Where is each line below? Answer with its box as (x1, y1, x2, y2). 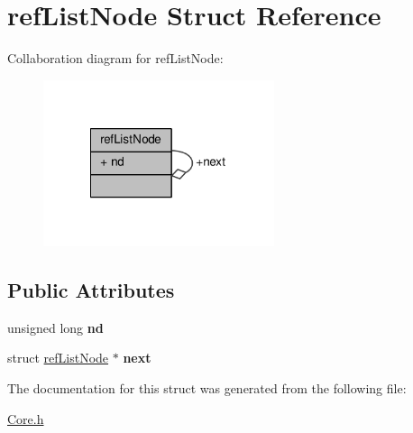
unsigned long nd (7, 318, 104, 336)
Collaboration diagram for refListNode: (7, 49, 224, 68)
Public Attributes (7, 276, 175, 304)
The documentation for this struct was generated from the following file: (7, 379, 407, 398)
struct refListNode (7, 348, 109, 367)
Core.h (7, 409, 44, 428)
